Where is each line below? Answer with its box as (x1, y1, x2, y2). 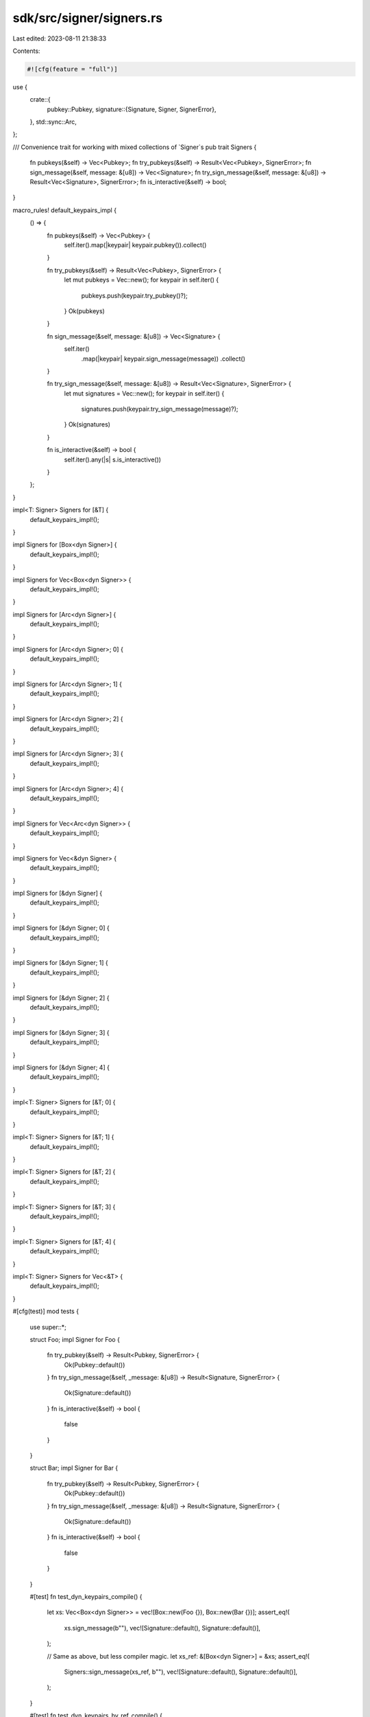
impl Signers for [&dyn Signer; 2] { (12, 993, 110, 1002)
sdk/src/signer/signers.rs (12, 10, 163, 25)
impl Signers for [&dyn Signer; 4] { (12, 1063, 110, 1071)
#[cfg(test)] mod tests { (12, 1307, 79, 1315)
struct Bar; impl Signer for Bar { (29, 1464, 119, 1472)
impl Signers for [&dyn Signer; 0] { (12, 924, 110, 932)
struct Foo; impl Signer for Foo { (29, 1335, 120, 1343)
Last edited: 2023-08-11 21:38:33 (12, 34, 107, 43)
